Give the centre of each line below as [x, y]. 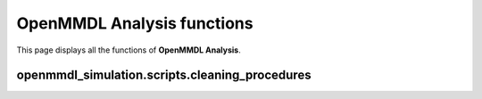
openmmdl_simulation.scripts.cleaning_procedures [164, 75]
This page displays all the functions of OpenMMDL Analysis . [129, 50]
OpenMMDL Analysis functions [135, 23]
